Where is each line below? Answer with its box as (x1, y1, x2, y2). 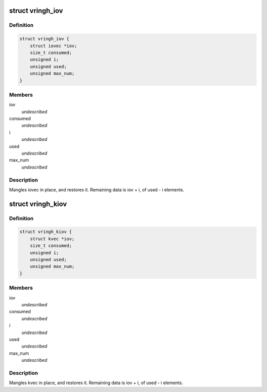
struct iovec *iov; (30, 43, 78, 49)
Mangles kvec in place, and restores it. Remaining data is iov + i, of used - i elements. (9, 380, 183, 386)
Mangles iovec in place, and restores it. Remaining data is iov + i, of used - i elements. (9, 186, 184, 193)
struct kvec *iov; (30, 236, 75, 241)
